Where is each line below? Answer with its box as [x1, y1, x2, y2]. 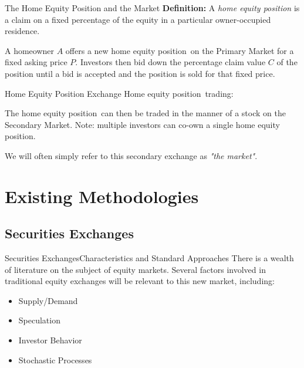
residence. [5, 25, 40, 37]
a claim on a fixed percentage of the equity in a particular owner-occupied [5, 13, 271, 25]
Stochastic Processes [18, 353, 92, 366]
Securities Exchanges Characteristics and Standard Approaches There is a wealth [5, 252, 294, 264]
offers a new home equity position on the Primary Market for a [65, 44, 294, 56]
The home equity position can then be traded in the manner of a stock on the [5, 107, 286, 119]
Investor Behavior [18, 334, 82, 346]
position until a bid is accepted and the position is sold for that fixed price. [5, 67, 275, 79]
